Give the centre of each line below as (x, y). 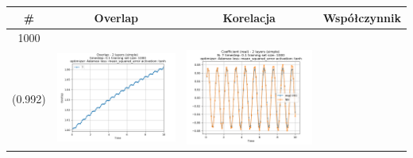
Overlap (116, 17)
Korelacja (249, 17)
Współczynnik (362, 17)
